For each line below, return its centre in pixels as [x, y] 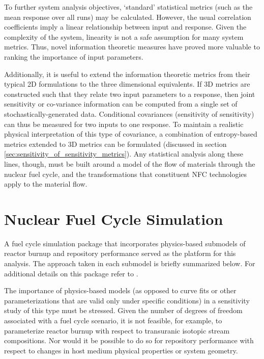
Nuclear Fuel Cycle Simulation [114, 219]
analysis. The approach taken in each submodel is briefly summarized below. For [130, 263]
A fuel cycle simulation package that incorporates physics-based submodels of [125, 243]
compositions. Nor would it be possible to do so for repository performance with [129, 340]
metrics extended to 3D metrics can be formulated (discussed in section [115, 144]
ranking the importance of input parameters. [74, 56]
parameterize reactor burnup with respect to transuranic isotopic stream [117, 330]
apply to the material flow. [46, 184]
